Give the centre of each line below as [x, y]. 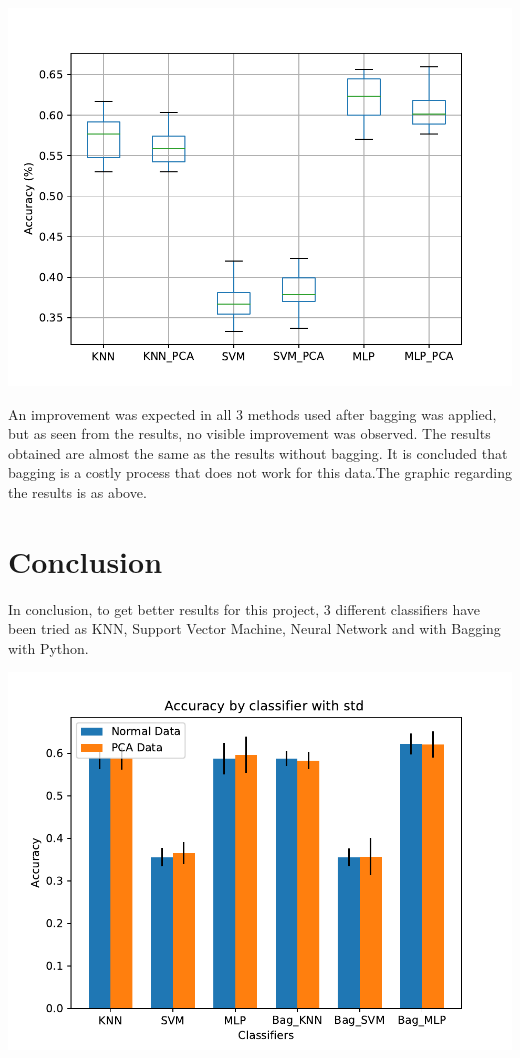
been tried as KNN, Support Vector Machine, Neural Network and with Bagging [254, 628]
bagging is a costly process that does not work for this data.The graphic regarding [260, 472]
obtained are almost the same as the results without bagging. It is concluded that [258, 452]
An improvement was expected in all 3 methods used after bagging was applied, [252, 413]
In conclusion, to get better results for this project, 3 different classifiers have [244, 608]
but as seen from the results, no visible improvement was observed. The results [249, 433]
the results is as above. [77, 491]
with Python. [48, 647]
